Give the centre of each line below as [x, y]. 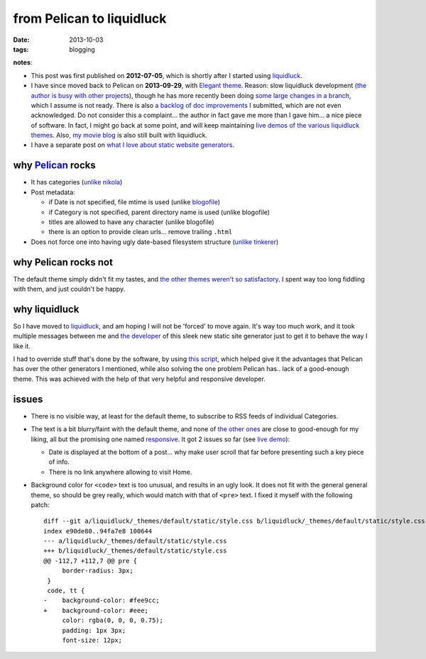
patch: [40, 504]
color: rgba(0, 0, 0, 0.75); [113, 620]
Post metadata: [53, 192]
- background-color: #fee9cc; [102, 600]
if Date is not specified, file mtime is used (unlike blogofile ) [134, 202]
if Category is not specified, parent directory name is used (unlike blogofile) [159, 212]
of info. [59, 462]
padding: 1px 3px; [94, 630]
